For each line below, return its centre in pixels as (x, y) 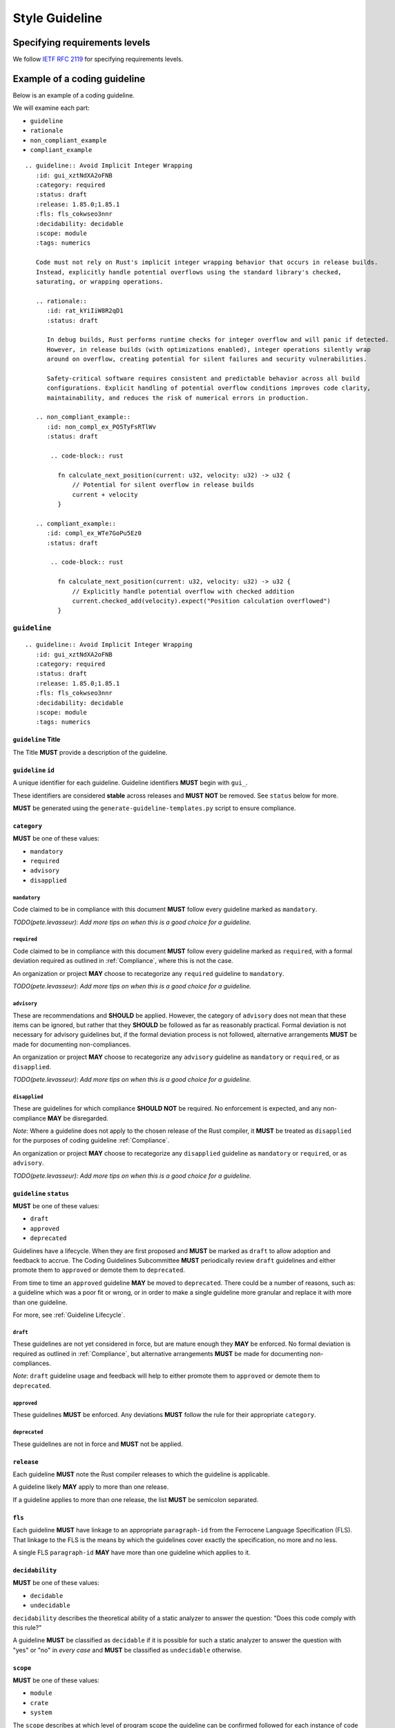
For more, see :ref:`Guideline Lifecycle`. (69, 1315)
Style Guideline (58, 18)
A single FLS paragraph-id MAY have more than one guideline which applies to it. (132, 1552)
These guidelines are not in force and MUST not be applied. (98, 1444)
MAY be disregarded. (78, 1118)
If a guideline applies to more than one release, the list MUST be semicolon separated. (136, 1499)
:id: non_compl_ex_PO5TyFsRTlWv (102, 426)
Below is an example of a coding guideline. (74, 95)
